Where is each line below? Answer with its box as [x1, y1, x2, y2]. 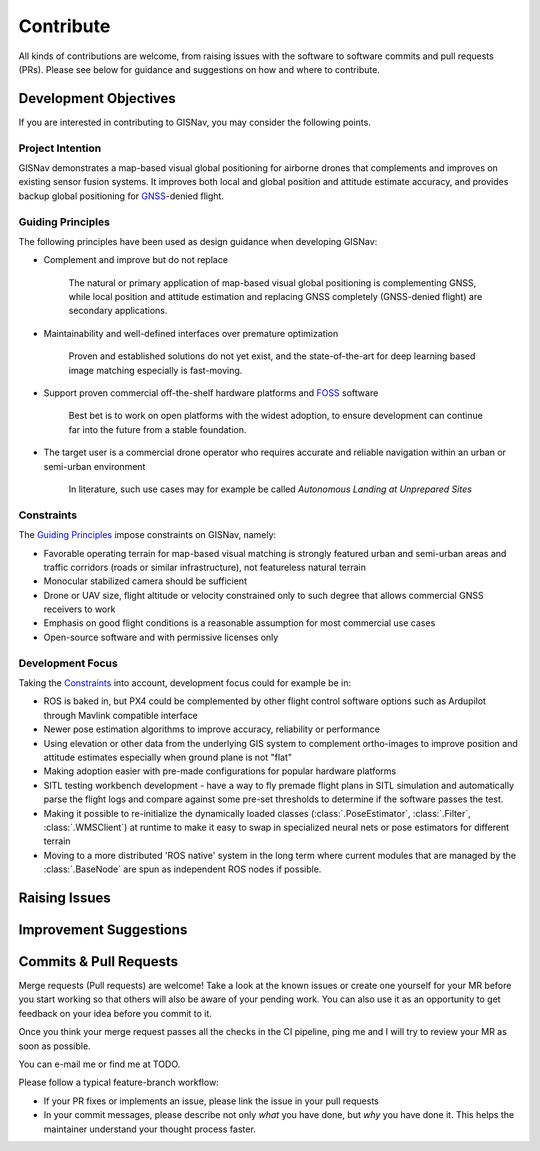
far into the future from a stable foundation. [68, 423, 247, 435]
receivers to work [43, 603, 116, 615]
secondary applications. [68, 305, 168, 317]
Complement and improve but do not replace [43, 254, 229, 266]
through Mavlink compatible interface [43, 709, 199, 721]
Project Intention [18, 141, 102, 155]
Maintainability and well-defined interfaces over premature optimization [43, 327, 339, 339]
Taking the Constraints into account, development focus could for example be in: [18, 677, 352, 689]
